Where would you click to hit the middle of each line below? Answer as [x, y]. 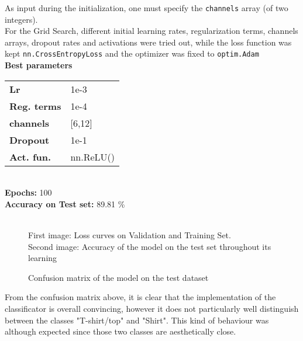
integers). [21, 19]
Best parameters [39, 65]
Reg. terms [35, 106]
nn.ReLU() [93, 156]
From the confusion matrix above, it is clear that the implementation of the [140, 297]
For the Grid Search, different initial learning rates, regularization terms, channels [151, 31]
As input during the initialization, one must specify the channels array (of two [147, 8]
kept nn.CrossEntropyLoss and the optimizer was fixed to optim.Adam [132, 53]
